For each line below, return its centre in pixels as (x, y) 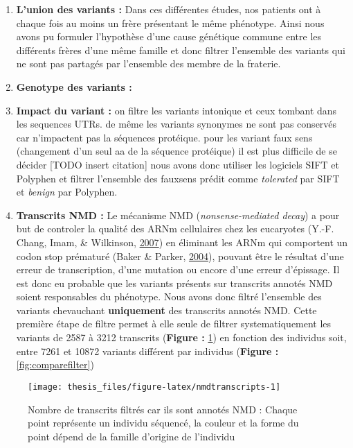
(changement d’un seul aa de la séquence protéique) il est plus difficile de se (176, 151)
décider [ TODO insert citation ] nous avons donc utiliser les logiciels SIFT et (178, 164)
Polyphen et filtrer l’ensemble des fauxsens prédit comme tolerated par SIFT (178, 178)
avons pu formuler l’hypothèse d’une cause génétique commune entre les (169, 36)
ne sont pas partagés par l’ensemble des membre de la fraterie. (148, 63)
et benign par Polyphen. (67, 192)
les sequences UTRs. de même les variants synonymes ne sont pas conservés (176, 124)
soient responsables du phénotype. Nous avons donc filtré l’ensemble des (169, 296)
